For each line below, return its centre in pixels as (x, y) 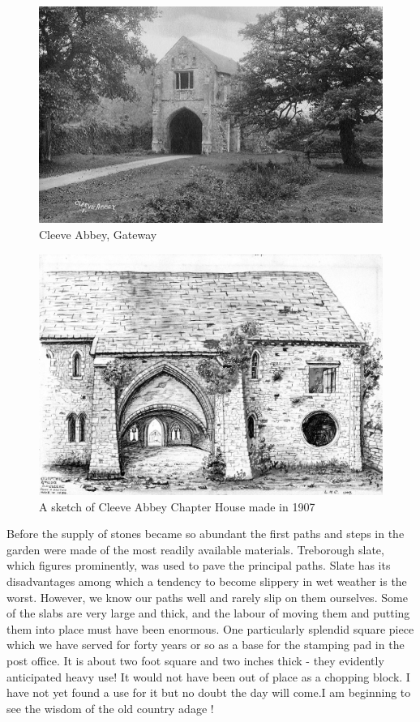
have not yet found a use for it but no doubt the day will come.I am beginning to (209, 692)
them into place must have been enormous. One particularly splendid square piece (210, 628)
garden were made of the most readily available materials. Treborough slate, (195, 549)
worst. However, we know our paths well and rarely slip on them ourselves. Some (207, 597)
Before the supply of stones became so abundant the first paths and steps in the (206, 534)
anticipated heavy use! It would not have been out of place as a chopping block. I (208, 676)
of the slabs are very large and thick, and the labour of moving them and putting (208, 613)
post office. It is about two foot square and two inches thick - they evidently (195, 660)
